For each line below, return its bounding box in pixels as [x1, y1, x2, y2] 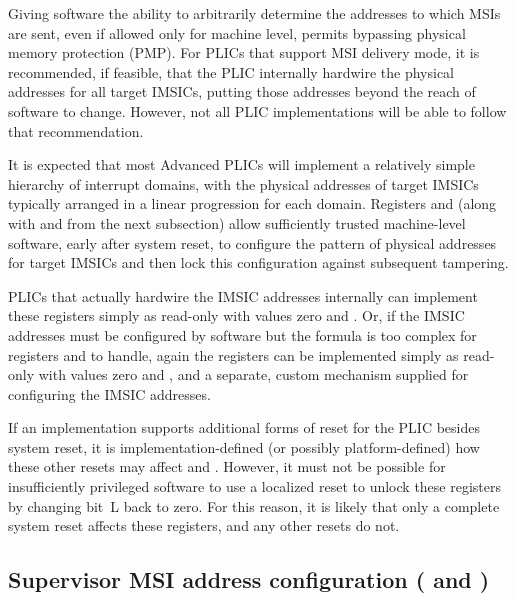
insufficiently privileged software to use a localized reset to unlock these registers [8, 476, 502, 497]
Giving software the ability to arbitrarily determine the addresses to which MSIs [8, 3, 501, 23]
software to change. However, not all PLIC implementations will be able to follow [8, 100, 507, 121]
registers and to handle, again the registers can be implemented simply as [8, 344, 459, 365]
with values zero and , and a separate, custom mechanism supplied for [38, 364, 469, 385]
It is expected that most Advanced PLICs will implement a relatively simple [8, 154, 475, 175]
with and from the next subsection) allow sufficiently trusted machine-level [8, 212, 466, 233]
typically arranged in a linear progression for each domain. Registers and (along [8, 193, 497, 214]
